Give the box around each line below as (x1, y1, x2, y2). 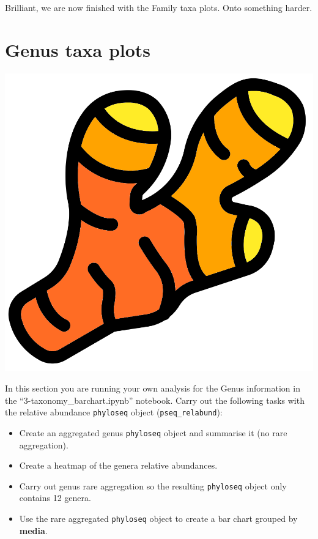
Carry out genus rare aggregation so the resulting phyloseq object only (19, 479, 287, 492)
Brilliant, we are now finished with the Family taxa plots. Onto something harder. (5, 1, 312, 13)
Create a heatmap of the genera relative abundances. (19, 459, 218, 472)
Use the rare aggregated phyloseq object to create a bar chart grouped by (19, 511, 298, 524)
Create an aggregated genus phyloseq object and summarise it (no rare (19, 426, 287, 439)
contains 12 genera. (19, 491, 91, 504)
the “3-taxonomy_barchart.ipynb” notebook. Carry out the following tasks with (5, 393, 305, 406)
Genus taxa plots (5, 37, 151, 62)
